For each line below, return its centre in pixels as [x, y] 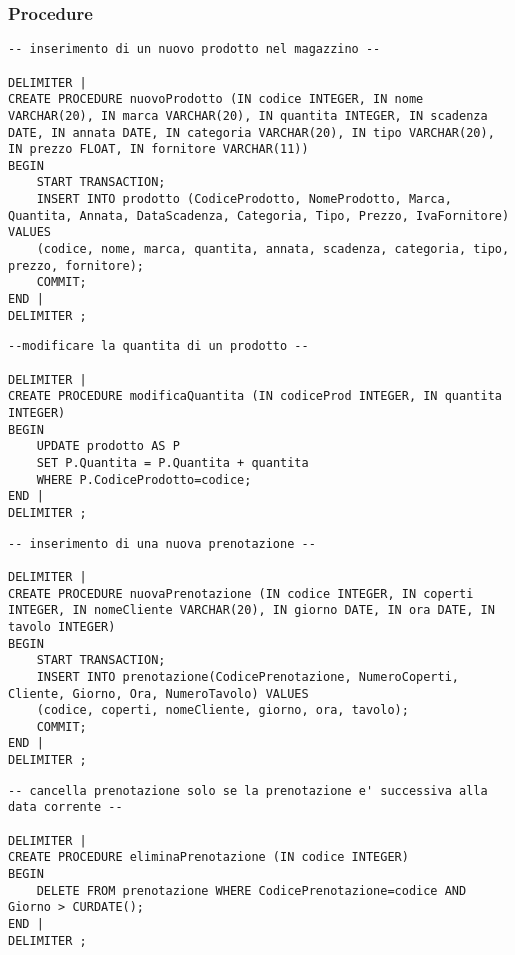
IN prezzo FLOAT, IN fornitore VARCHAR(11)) [158, 149]
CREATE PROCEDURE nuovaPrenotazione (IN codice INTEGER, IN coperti [241, 593]
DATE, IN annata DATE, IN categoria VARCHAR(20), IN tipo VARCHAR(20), [251, 132]
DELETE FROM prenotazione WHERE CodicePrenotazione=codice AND [251, 890]
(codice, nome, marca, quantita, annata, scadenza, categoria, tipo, [273, 249]
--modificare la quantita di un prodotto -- [158, 346]
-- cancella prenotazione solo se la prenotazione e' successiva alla [248, 790]
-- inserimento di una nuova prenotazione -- [162, 543]
